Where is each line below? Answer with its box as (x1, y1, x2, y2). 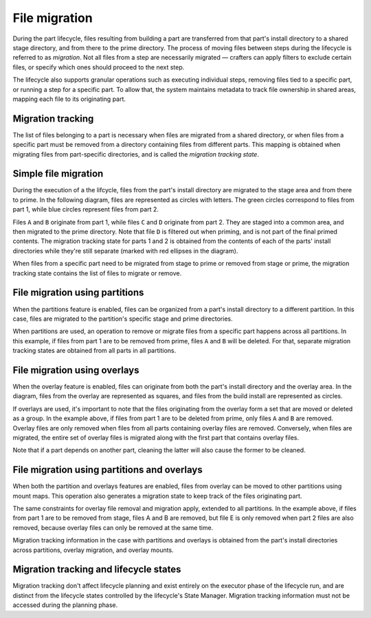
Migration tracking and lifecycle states (12, 564, 181, 575)
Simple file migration (12, 168, 104, 180)
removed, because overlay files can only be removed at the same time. (12, 523, 214, 531)
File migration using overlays (12, 364, 139, 376)
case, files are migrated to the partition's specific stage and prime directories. (12, 314, 233, 323)
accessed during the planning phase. (12, 601, 118, 609)
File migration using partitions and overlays (12, 464, 203, 476)
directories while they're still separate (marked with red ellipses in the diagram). (12, 247, 238, 255)
